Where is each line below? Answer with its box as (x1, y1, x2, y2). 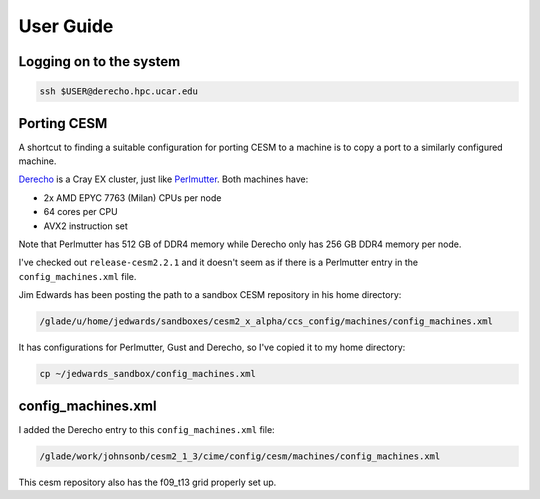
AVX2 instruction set (43, 220, 129, 232)
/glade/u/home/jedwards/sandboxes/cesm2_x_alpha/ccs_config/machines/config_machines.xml (39, 316, 494, 327)
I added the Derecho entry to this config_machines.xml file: (18, 423, 275, 435)
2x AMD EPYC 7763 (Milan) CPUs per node (43, 191, 222, 204)
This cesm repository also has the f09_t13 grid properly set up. (18, 476, 277, 488)
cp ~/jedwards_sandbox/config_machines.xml (39, 368, 257, 380)
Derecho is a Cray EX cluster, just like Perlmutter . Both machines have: (18, 173, 309, 185)
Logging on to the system (18, 53, 181, 70)
